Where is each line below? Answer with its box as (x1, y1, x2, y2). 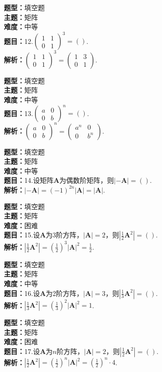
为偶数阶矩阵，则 (59, 175, 114, 185)
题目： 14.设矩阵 (4, 175, 54, 185)
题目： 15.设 (4, 230, 40, 240)
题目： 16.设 (4, 288, 40, 298)
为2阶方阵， (46, 288, 84, 298)
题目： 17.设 (4, 346, 40, 356)
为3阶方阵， (46, 230, 84, 240)
